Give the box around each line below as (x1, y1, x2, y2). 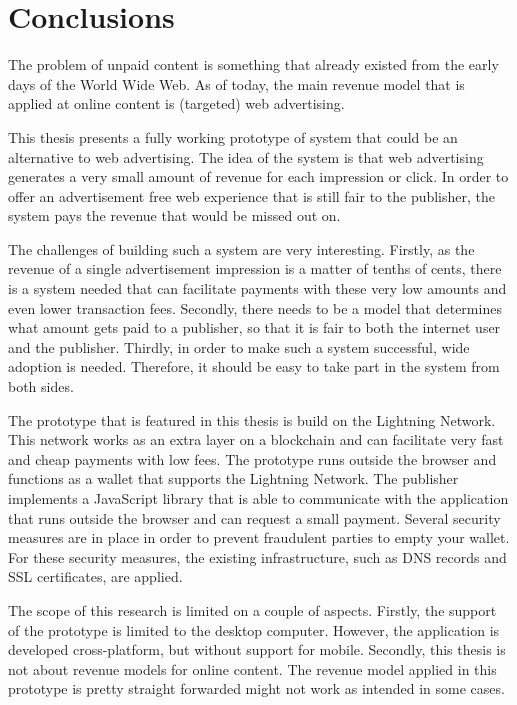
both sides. (8, 376, 74, 397)
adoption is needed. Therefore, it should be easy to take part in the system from (8, 356, 500, 377)
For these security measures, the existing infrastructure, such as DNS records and (8, 546, 507, 567)
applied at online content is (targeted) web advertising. (8, 93, 345, 114)
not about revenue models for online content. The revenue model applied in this (8, 658, 497, 679)
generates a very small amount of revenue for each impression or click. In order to (8, 166, 509, 187)
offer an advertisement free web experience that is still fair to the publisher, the (8, 185, 496, 206)
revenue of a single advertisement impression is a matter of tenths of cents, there (8, 258, 502, 279)
